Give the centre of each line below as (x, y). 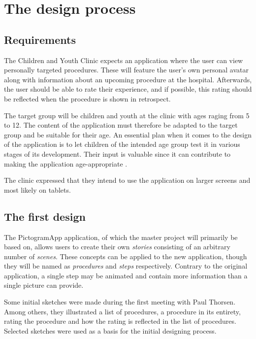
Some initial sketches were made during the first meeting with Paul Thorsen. (120, 302)
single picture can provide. (44, 285)
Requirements (40, 39)
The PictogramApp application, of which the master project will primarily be (121, 237)
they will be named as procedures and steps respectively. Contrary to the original (126, 266)
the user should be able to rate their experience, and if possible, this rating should (128, 89)
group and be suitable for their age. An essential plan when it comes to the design (128, 134)
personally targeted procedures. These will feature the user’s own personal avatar (126, 70)
